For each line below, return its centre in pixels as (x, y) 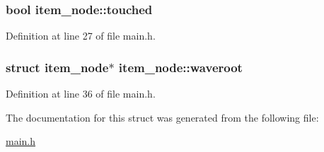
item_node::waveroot (180, 67)
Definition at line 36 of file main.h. (81, 94)
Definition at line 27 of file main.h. (81, 36)
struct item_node (57, 67)
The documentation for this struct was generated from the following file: (162, 117)
